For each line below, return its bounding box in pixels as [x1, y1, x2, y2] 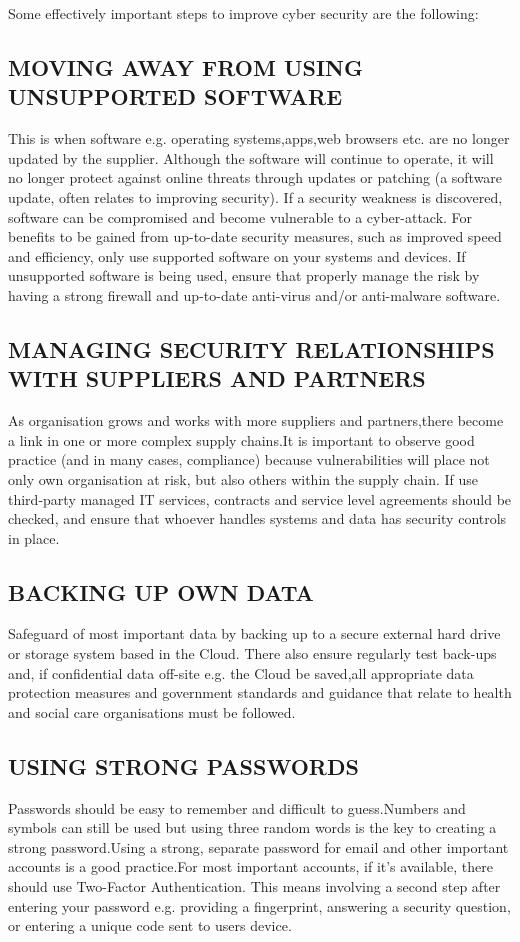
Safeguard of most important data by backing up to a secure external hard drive [8, 623, 501, 644]
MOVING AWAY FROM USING [8, 51, 363, 82]
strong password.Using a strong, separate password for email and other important [8, 836, 509, 857]
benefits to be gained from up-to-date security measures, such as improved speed [8, 226, 502, 247]
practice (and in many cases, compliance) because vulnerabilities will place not [8, 449, 490, 470]
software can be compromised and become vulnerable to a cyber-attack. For [8, 206, 473, 227]
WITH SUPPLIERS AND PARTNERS [8, 363, 426, 394]
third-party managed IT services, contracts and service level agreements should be [8, 488, 512, 509]
